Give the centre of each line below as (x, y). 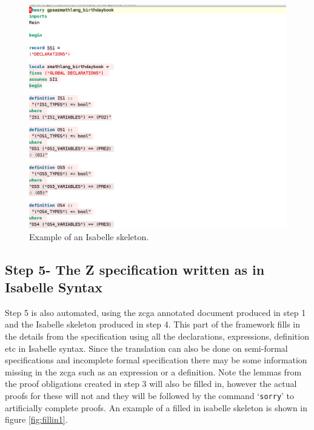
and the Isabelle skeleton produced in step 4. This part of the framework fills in (153, 324)
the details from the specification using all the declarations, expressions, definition (157, 336)
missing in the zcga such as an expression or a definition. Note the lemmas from (153, 371)
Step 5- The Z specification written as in (135, 269)
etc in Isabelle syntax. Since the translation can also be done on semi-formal (146, 348)
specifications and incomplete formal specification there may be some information (156, 360)
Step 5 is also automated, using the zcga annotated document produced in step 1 (155, 312)
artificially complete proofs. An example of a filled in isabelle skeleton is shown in (156, 407)
